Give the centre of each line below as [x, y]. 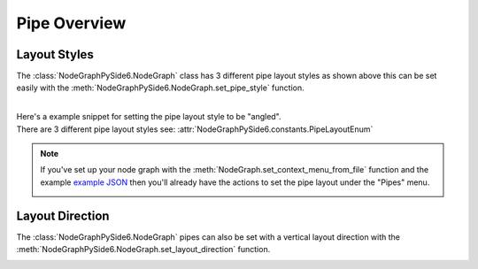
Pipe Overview [71, 23]
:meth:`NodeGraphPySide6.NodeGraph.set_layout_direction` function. [143, 250]
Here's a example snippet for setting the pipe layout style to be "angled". [149, 117]
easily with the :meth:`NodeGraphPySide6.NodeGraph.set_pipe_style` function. [160, 88]
